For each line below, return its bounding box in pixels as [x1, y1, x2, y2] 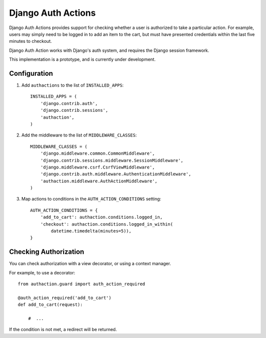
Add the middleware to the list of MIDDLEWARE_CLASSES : [21, 132, 137, 138]
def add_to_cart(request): [18, 302, 83, 307]
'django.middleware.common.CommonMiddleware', [40, 151, 155, 156]
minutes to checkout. [9, 38, 52, 44]
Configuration [9, 69, 53, 77]
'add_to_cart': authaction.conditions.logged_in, [40, 214, 163, 220]
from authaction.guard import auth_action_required [18, 281, 145, 287]
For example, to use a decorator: [9, 270, 75, 275]
